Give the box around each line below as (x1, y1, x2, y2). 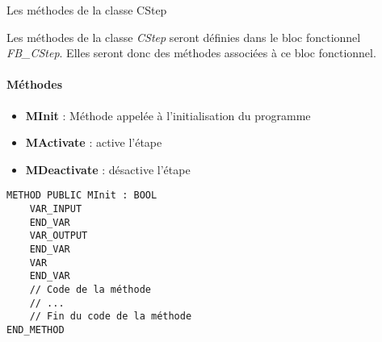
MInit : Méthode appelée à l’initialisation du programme (25, 106, 311, 123)
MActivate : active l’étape (25, 134, 162, 151)
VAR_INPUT (29, 203, 82, 215)
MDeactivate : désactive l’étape (25, 161, 191, 177)
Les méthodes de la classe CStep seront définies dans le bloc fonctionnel (6, 28, 361, 45)
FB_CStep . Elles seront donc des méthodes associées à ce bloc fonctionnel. (6, 44, 376, 61)
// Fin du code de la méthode (29, 311, 192, 323)
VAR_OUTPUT (29, 230, 88, 242)
